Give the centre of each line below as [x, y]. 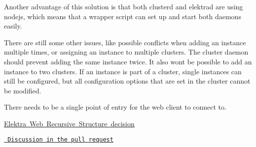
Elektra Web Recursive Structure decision [69, 123]
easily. [13, 26]
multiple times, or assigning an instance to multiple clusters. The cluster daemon [126, 52]
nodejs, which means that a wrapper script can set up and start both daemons [123, 16]
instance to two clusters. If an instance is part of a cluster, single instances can [123, 71]
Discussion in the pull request [60, 139]
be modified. [23, 90]
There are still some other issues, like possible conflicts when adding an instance [125, 42]
